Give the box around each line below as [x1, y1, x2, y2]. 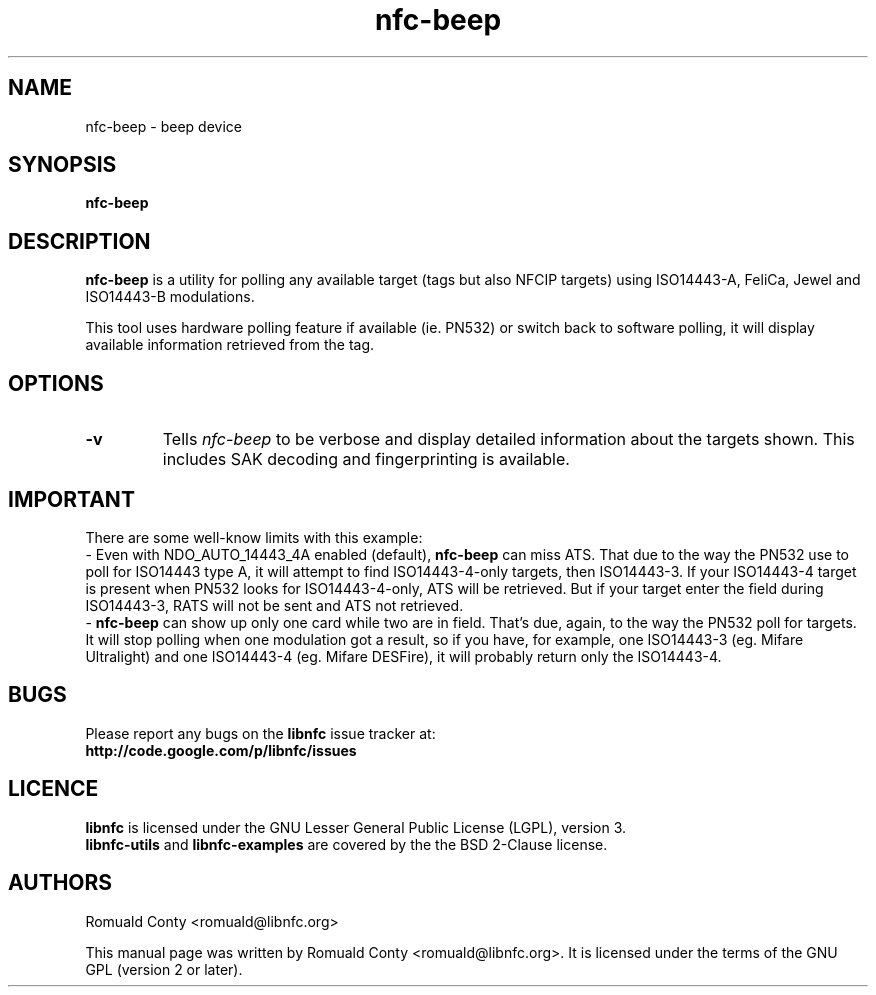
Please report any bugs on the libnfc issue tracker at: [85, 724, 436, 742]
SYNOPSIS [8, 152, 117, 178]
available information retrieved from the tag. [85, 336, 375, 354]
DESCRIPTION [8, 228, 151, 254]
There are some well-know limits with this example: [85, 528, 423, 546]
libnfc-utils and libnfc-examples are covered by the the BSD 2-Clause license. [85, 835, 608, 853]
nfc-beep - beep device [85, 117, 242, 135]
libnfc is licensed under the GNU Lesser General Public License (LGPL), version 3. [85, 818, 627, 836]
